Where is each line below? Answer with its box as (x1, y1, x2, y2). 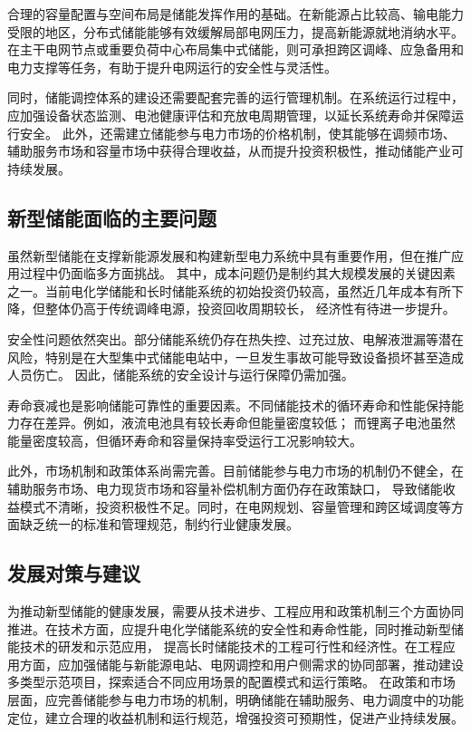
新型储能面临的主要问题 (7, 203, 216, 231)
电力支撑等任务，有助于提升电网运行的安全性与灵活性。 (7, 57, 337, 76)
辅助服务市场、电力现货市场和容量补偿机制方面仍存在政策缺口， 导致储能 (7, 479, 443, 498)
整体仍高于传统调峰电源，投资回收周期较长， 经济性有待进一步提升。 (44, 299, 456, 318)
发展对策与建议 (7, 559, 140, 587)
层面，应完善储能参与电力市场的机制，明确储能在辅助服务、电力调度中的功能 (7, 690, 464, 709)
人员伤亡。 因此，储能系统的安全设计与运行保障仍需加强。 (7, 365, 354, 384)
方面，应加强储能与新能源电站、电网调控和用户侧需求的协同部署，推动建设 (19, 654, 464, 673)
